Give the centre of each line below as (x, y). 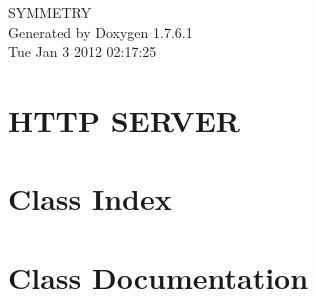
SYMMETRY (50, 12)
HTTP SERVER (124, 119)
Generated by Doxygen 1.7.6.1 (100, 31)
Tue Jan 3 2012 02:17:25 (82, 51)
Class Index (90, 198)
